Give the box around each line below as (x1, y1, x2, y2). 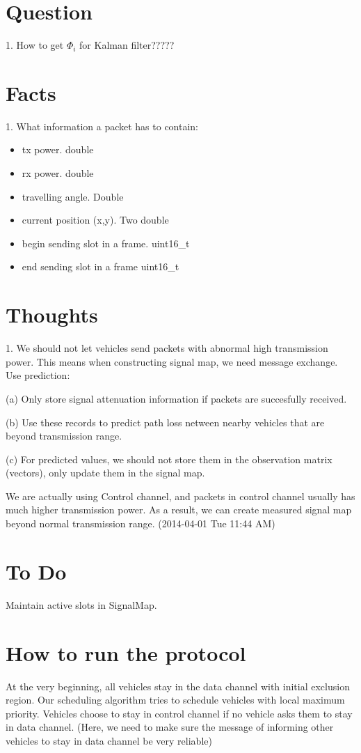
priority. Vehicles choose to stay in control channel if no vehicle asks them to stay (6, 706, 353, 720)
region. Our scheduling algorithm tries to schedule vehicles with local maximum (6, 692, 345, 707)
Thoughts (6, 300, 98, 329)
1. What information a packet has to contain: (6, 118, 199, 133)
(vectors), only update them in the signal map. (6, 465, 205, 480)
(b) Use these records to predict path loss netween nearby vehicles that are (6, 414, 325, 429)
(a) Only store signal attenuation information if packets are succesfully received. (6, 391, 347, 405)
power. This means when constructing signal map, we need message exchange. (6, 354, 338, 368)
